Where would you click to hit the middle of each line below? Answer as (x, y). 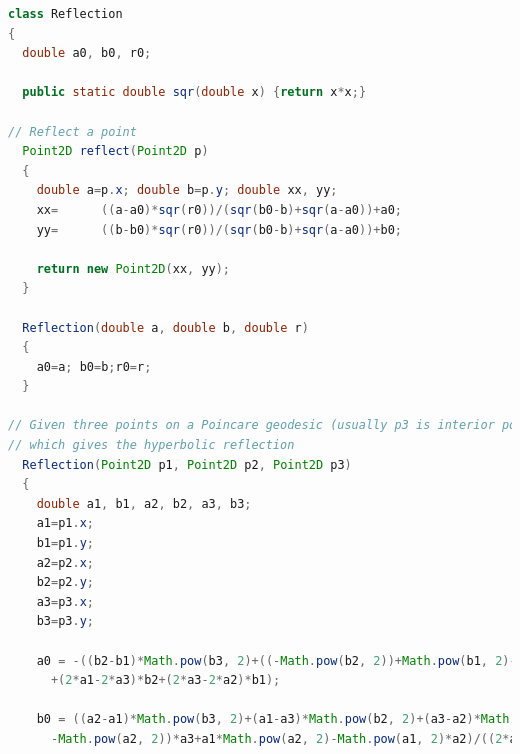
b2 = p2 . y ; (65, 582)
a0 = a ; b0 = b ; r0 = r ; (94, 366)
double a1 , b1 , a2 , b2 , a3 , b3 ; (144, 503)
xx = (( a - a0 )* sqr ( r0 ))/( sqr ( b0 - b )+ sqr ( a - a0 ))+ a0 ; (219, 209)
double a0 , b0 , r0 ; (87, 53)
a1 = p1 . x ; (65, 523)
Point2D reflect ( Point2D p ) (115, 151)
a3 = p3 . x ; (65, 601)
